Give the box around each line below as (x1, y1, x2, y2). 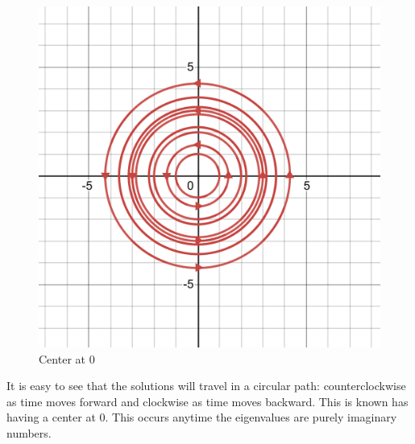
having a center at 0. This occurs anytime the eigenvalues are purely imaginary (6, 409, 397, 425)
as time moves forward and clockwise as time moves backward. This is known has (6, 393, 409, 409)
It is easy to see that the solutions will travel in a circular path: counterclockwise (6, 377, 406, 394)
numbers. (6, 424, 52, 441)
